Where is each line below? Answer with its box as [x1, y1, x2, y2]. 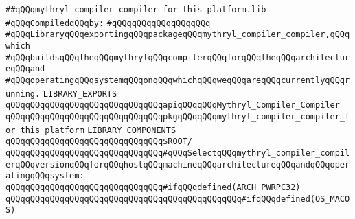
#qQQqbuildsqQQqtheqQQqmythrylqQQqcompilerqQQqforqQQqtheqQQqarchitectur [5, 52, 350, 62]
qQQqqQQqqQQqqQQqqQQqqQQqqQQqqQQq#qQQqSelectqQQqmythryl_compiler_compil [5, 148, 350, 158]
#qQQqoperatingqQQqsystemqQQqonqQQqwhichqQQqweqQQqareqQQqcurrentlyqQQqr [5, 75, 350, 85]
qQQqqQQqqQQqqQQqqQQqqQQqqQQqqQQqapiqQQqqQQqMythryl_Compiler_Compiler [5, 100, 340, 111]
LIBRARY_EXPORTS [43, 89, 117, 99]
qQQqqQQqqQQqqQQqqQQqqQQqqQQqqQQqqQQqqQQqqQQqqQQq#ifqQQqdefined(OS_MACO [5, 194, 350, 204]
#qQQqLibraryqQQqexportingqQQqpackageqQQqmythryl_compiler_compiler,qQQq [5, 30, 350, 40]
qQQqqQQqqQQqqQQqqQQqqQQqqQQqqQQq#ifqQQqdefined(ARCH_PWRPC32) [5, 182, 301, 192]
